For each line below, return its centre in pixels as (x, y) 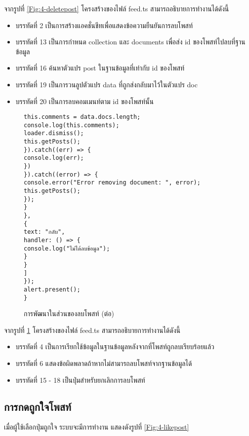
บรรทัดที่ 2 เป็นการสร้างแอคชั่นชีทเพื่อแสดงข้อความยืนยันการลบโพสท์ (104, 25)
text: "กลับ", (44, 232)
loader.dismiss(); (54, 133)
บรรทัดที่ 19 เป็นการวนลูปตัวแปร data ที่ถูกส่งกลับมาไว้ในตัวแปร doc (106, 84)
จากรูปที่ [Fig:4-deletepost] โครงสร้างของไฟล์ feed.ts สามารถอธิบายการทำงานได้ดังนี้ (117, 8)
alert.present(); (52, 289)
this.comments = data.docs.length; (82, 117)
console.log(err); (54, 158)
